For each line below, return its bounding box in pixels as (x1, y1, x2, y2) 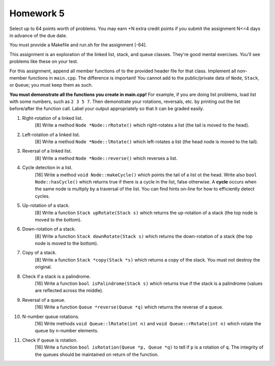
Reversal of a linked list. (22, 148, 72, 154)
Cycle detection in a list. (22, 165, 73, 171)
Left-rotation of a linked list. (22, 132, 80, 138)
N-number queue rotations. (22, 313, 80, 320)
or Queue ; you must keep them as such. (9, 82, 93, 88)
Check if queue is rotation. (22, 337, 78, 343)
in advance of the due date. (9, 32, 67, 38)
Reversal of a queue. (22, 297, 66, 303)
